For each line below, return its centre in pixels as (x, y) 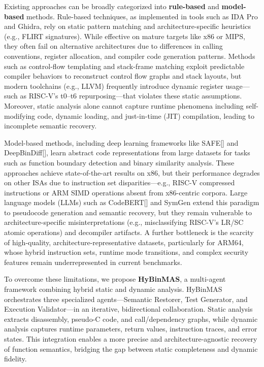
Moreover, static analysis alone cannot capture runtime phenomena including (124, 105)
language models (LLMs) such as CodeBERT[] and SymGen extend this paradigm (132, 202)
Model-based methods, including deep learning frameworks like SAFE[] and (121, 142)
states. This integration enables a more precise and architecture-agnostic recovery (131, 339)
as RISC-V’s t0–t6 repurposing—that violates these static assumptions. (131, 96)
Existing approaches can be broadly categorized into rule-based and (112, 6)
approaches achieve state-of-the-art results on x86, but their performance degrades (132, 172)
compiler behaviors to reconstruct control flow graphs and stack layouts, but (123, 76)
